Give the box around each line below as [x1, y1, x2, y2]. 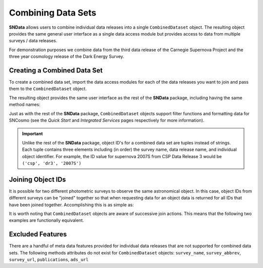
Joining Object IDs [9, 175, 66, 183]
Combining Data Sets [9, 7, 96, 18]
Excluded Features [9, 230, 67, 238]
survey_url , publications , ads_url [9, 257, 89, 263]
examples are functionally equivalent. [9, 217, 84, 223]
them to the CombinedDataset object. [9, 86, 87, 92]
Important [22, 131, 43, 137]
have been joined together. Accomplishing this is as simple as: [9, 202, 134, 208]
